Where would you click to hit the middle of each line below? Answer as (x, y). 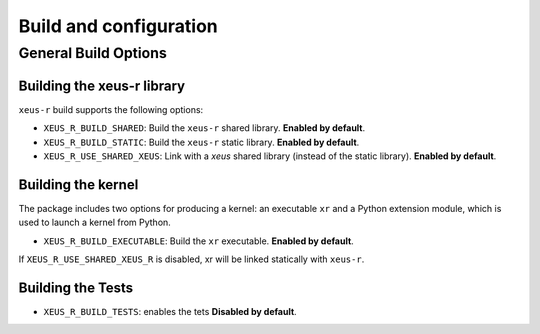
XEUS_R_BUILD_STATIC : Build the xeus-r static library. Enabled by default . (201, 142)
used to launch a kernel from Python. (95, 222)
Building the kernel (78, 184)
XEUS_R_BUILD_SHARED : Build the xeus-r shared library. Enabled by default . (204, 128)
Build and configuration (118, 26)
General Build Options (92, 53)
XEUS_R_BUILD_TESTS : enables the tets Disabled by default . (170, 311)
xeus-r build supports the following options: (111, 109)
